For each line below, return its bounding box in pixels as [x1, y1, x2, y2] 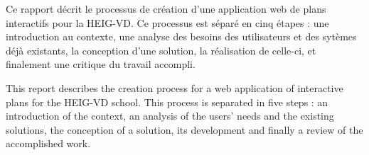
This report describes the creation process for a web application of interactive [6, 80, 343, 95]
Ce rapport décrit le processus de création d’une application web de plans [6, 1, 326, 16]
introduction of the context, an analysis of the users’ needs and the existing [6, 108, 334, 123]
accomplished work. [6, 136, 91, 151]
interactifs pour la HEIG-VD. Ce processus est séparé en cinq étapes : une [6, 15, 329, 30]
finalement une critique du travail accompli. [6, 57, 196, 71]
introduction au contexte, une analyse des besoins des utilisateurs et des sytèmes [6, 29, 357, 44]
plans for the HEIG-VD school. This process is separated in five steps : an [6, 94, 328, 109]
